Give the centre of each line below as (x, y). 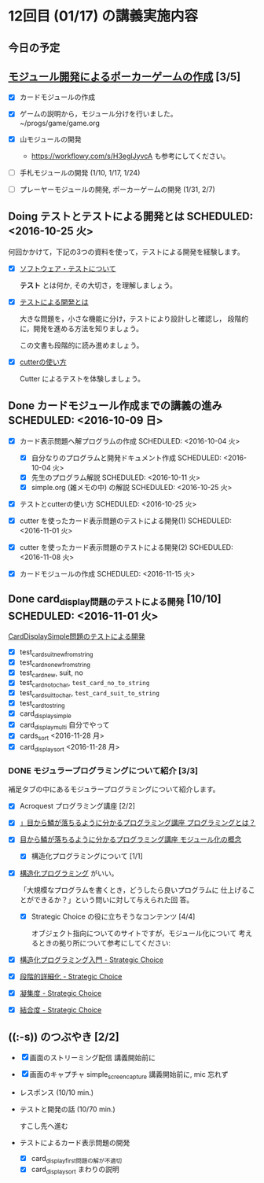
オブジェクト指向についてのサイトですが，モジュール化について (134, 933)
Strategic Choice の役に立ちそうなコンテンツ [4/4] (113, 916)
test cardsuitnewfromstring (56, 653)
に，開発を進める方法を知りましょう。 (81, 328)
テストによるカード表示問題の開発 (75, 1142)
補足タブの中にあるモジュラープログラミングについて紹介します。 (114, 789)
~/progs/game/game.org (59, 123)
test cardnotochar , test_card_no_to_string (84, 684)
